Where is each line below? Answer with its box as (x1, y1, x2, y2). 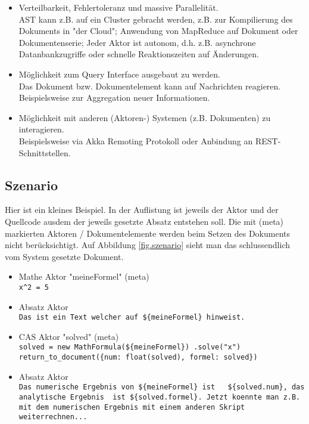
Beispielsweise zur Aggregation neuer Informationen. (18, 91, 210, 104)
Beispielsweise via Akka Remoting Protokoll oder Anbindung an (18, 134, 253, 147)
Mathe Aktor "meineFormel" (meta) (18, 270, 149, 283)
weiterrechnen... (18, 413, 88, 422)
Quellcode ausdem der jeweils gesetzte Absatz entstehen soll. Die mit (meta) (5, 215, 284, 227)
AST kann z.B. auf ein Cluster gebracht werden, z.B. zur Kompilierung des (18, 13, 293, 25)
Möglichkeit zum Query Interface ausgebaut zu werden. (18, 67, 220, 80)
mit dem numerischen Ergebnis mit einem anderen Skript (18, 403, 245, 411)
